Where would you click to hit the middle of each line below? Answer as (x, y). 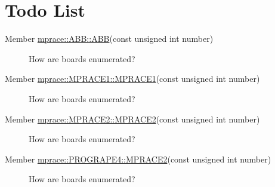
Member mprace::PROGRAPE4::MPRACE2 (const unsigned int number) (138, 159)
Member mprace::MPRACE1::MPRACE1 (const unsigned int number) (132, 79)
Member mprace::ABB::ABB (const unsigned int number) (109, 39)
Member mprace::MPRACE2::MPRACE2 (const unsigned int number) (132, 119)
